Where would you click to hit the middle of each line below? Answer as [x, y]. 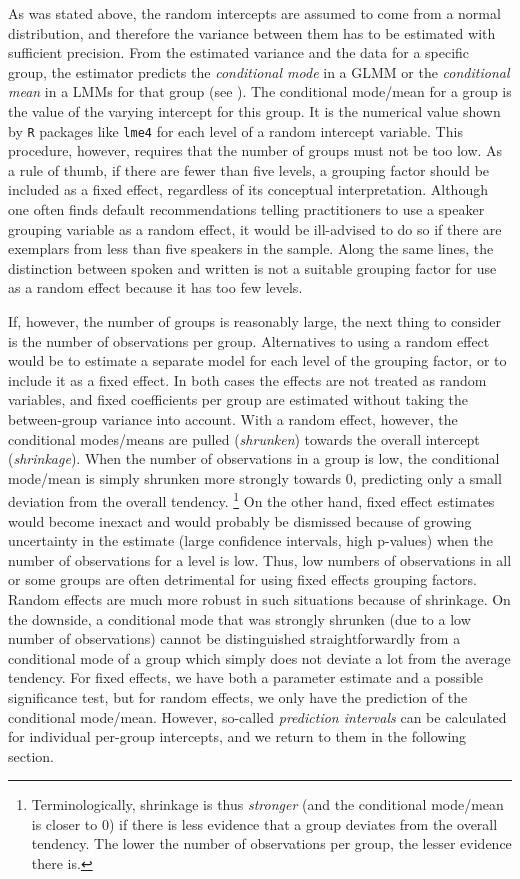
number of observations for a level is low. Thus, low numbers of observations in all [260, 559]
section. [31, 755]
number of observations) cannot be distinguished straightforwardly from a [234, 638]
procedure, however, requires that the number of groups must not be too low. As [255, 150]
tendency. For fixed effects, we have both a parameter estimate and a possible [246, 677]
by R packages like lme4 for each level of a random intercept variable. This [235, 130]
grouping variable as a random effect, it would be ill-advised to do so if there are [255, 228]
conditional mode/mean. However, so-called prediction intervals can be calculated [257, 716]
